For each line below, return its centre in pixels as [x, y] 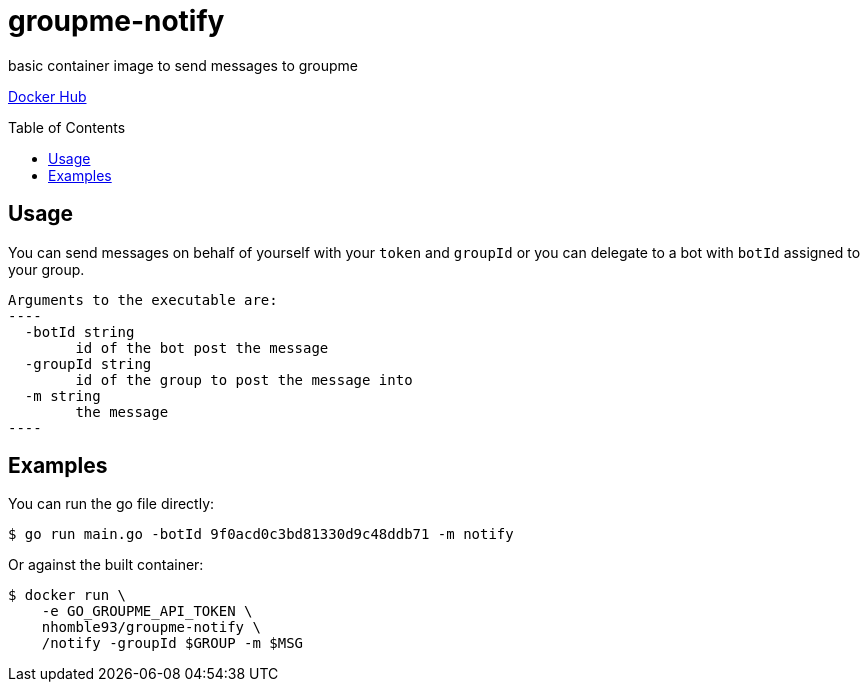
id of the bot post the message [202, 347]
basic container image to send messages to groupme [183, 65]
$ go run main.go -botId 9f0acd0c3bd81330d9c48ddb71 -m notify [261, 534]
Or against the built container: [106, 565]
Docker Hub [47, 96]
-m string [62, 395]
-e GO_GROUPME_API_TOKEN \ [147, 611]
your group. [46, 269]
